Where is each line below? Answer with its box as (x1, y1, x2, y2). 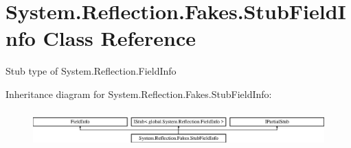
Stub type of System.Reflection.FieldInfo (5, 64, 177, 78)
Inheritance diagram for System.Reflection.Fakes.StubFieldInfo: (5, 86, 272, 101)
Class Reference (43, 24, 196, 52)
